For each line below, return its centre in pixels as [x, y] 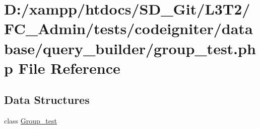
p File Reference [62, 68]
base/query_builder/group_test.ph [130, 48]
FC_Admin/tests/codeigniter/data [128, 28]
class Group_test [30, 121]
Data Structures [47, 100]
